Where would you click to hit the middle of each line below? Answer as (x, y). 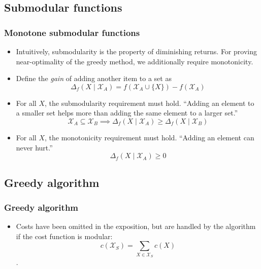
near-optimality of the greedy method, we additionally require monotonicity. (135, 61)
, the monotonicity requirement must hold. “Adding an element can (149, 137)
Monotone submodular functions (72, 32)
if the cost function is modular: (64, 236)
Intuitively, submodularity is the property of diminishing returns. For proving (136, 51)
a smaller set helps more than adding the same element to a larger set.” (127, 113)
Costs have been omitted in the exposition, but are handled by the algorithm (136, 226)
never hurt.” (34, 147)
